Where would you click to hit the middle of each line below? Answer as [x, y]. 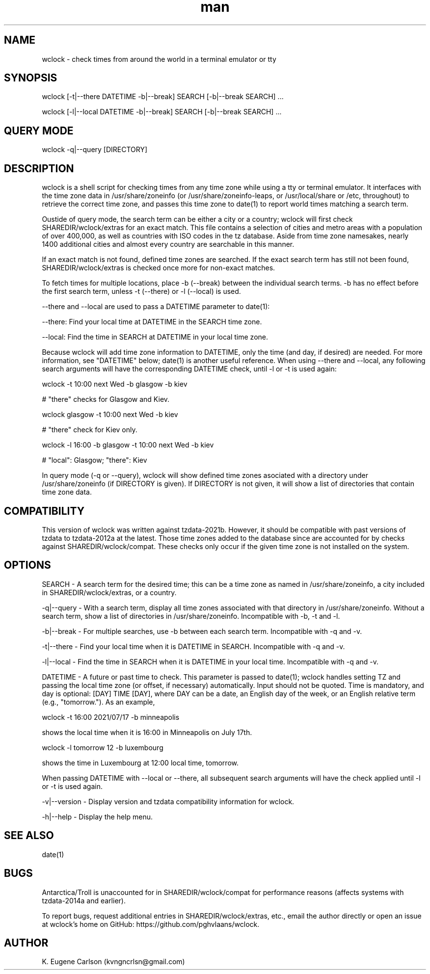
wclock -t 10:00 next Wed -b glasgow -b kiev [115, 384]
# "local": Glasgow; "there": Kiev [94, 460]
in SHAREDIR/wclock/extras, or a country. [109, 592]
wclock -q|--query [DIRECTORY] [95, 150]
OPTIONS [27, 565]
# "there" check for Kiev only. [90, 430]
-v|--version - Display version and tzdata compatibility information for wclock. [168, 801]
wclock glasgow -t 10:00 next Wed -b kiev [110, 415]
